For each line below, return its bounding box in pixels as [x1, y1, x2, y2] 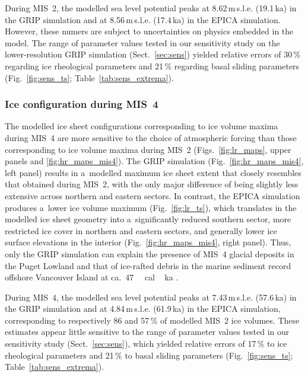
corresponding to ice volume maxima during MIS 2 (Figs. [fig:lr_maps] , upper [5, 143, 291, 155]
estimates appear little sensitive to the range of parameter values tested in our [5, 325, 290, 338]
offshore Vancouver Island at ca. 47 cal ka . [5, 271, 179, 283]
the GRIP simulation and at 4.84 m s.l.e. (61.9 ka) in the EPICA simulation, [5, 302, 281, 315]
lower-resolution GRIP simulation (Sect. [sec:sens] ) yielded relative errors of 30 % [5, 48, 301, 60]
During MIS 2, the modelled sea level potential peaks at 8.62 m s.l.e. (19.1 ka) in [5, 2, 297, 14]
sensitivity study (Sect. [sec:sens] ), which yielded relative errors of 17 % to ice [5, 337, 287, 350]
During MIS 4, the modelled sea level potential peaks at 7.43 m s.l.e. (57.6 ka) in [5, 290, 297, 303]
